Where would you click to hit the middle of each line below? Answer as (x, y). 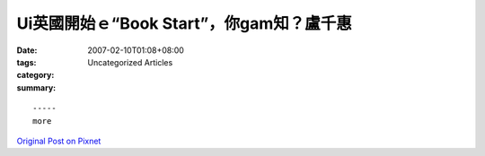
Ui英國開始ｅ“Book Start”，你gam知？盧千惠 (184, 23)
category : (35, 75)
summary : (36, 87)
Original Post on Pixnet (59, 141)
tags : (26, 62)
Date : (27, 50)
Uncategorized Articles (130, 62)
